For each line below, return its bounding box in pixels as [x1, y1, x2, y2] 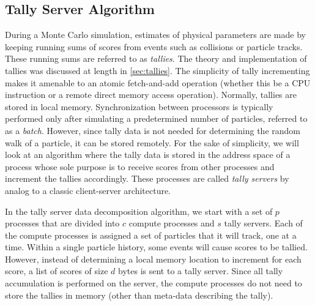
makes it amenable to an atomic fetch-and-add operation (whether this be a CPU [5, 76, 311, 89]
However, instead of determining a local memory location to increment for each [5, 252, 302, 265]
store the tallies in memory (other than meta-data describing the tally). [5, 288, 273, 301]
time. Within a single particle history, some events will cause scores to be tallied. [5, 241, 308, 253]
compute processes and [128, 217, 215, 229]
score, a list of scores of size [5, 264, 108, 277]
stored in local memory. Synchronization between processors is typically [5, 100, 273, 113]
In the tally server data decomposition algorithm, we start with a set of [5, 204, 273, 217]
